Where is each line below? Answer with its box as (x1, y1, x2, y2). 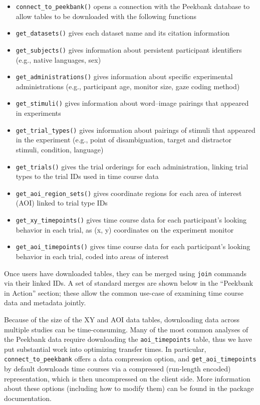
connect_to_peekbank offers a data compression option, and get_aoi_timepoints (4, 353, 256, 364)
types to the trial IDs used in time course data (16, 171, 159, 181)
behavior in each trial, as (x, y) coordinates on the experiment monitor (16, 224, 234, 235)
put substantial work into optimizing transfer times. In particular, (4, 343, 206, 354)
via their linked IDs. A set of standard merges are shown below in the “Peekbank (4, 278, 253, 288)
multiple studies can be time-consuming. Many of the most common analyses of (4, 324, 248, 334)
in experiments (16, 108, 61, 118)
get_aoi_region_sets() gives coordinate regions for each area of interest (16, 187, 242, 198)
